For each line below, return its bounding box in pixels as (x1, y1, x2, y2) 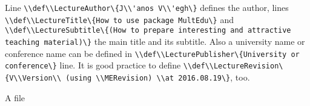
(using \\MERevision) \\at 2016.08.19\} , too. (65, 70, 250, 83)
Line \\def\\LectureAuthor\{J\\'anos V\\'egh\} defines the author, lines (5, 1, 289, 13)
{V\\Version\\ (5, 73, 62, 82)
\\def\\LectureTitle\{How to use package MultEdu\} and (5, 13, 234, 25)
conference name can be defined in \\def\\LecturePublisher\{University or (5, 47, 300, 59)
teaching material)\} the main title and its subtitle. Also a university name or (5, 35, 305, 47)
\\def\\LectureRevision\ (183, 62, 283, 71)
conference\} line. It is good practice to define (5, 59, 181, 71)
